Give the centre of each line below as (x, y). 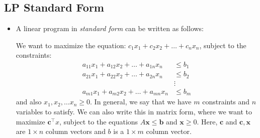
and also (29, 102)
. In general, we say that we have (141, 102)
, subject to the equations (99, 121)
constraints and (226, 102)
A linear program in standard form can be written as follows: (110, 28)
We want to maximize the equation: (71, 45)
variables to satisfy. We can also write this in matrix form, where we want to (134, 112)
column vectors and (75, 131)
